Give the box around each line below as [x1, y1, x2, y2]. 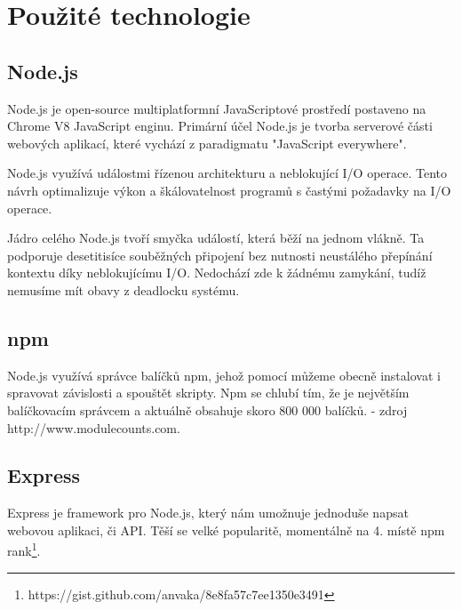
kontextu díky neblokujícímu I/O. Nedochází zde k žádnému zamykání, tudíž [7, 263, 426, 282]
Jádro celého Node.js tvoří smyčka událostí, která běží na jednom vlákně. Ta [7, 229, 425, 247]
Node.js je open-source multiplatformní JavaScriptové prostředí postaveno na [7, 99, 426, 117]
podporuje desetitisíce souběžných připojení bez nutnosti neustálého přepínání [7, 245, 433, 264]
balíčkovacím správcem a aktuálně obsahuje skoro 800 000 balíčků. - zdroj [7, 400, 408, 419]
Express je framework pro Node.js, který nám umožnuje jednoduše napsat [7, 503, 409, 522]
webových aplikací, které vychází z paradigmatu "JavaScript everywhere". [7, 133, 407, 152]
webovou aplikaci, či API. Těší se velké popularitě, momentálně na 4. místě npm [7, 520, 445, 539]
